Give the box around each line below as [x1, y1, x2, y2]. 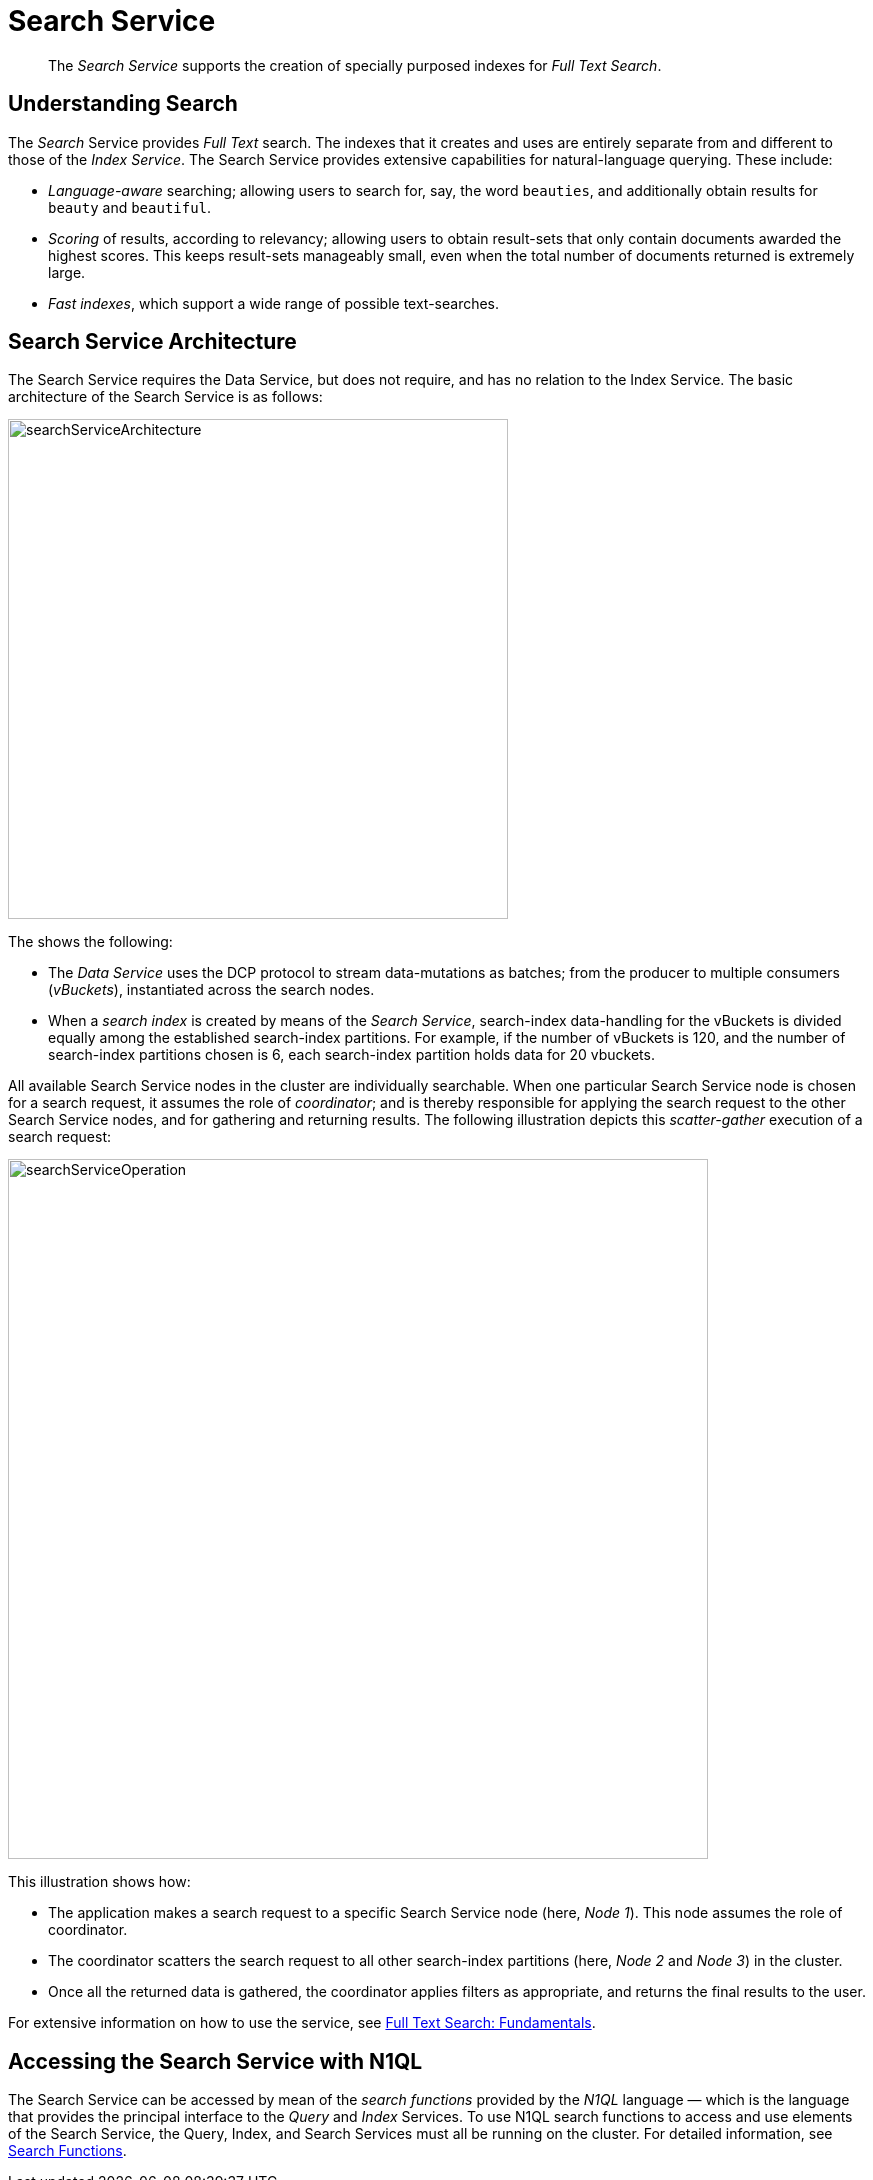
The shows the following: [8, 933, 173, 951]
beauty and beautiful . [48, 198, 212, 216]
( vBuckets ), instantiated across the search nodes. [48, 981, 375, 999]
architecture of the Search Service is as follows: [8, 388, 323, 406]
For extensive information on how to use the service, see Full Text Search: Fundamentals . [8, 2014, 596, 2032]
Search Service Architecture [8, 329, 297, 355]
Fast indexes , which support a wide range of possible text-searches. [48, 294, 500, 312]
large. [48, 263, 86, 281]
